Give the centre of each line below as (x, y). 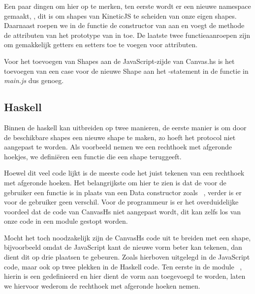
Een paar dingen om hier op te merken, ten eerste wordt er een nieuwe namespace (127, 6)
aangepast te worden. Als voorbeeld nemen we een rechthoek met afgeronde (118, 147)
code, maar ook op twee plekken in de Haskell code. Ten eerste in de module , (123, 266)
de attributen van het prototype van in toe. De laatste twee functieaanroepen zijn (127, 35)
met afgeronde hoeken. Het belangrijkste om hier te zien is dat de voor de (115, 182)
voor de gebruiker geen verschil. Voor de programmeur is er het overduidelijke (121, 202)
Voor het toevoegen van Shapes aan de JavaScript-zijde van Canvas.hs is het (119, 61)
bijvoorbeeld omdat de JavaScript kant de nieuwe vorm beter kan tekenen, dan (123, 247)
